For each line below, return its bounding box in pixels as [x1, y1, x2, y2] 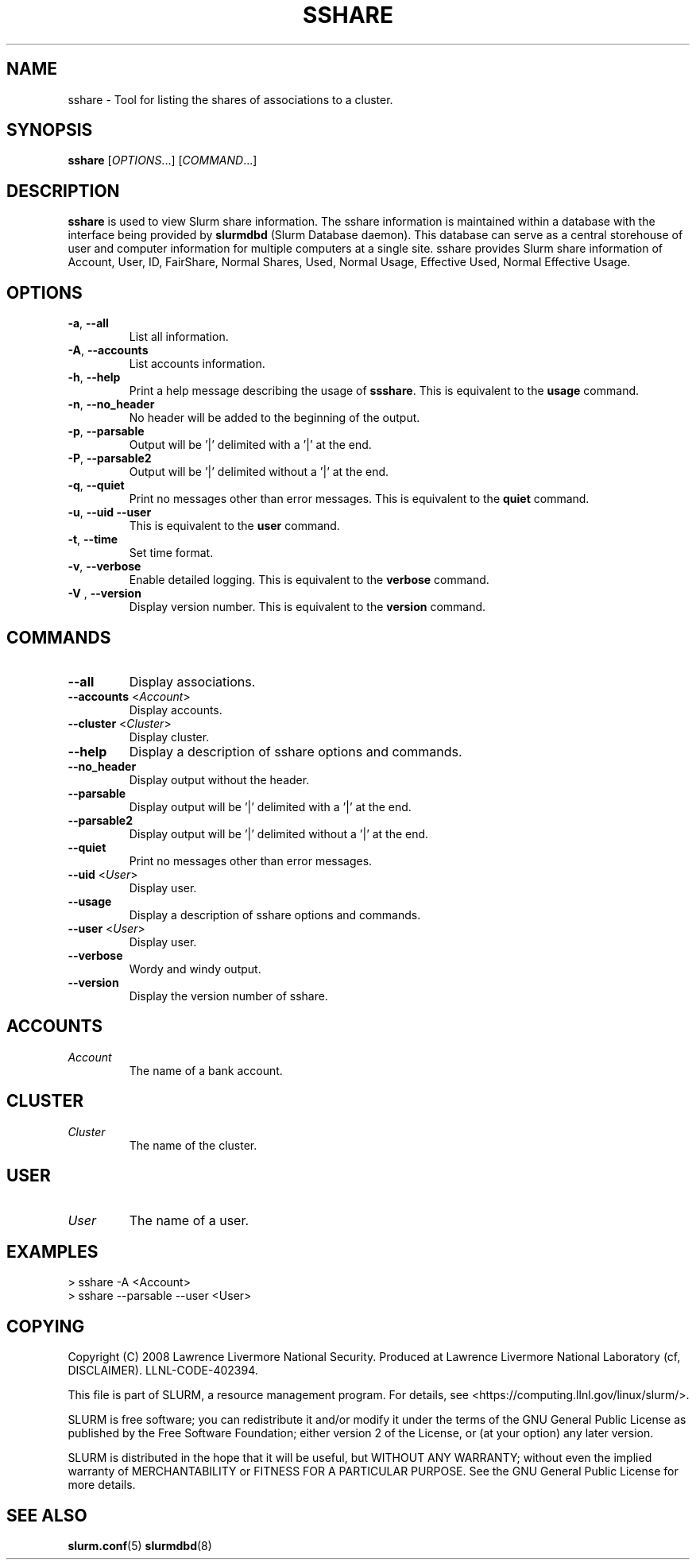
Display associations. [129, 673, 256, 690]
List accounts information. [129, 357, 265, 371]
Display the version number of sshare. [129, 988, 328, 1003]
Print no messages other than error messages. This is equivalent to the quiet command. [129, 492, 590, 506]
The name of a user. [129, 1212, 249, 1228]
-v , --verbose [68, 559, 141, 574]
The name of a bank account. [129, 1063, 283, 1077]
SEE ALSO [6, 1505, 87, 1525]
